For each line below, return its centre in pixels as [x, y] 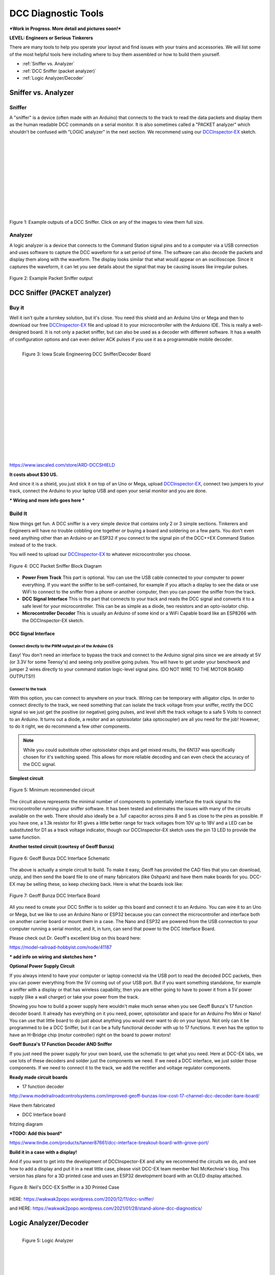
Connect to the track [28, 689]
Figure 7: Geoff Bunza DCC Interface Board [55, 896]
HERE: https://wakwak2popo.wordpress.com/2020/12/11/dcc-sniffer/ [81, 1199]
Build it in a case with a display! [43, 1152]
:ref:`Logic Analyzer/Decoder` [53, 78]
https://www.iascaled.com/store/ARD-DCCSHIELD [62, 465]
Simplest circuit [26, 778]
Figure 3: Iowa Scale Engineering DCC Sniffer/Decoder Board [87, 354]
